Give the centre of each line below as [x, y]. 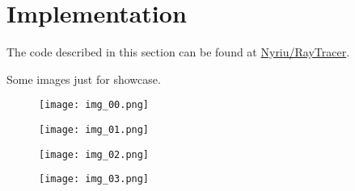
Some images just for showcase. [84, 79]
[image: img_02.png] [94, 154]
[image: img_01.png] [94, 129]
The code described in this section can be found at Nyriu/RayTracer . [178, 52]
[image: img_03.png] [94, 179]
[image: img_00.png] [94, 105]
